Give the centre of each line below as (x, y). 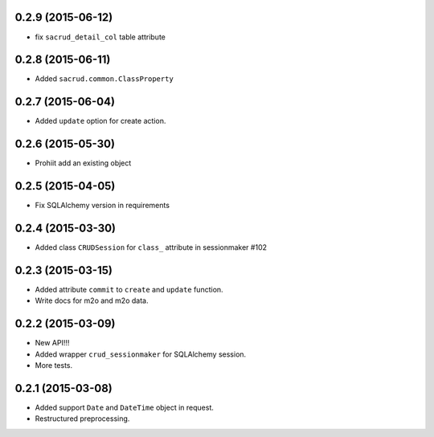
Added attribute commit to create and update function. (129, 289)
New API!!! (52, 343)
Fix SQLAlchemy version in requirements (102, 206)
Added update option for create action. (100, 121)
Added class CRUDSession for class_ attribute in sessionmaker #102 (151, 247)
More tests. (54, 366)
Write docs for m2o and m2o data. (92, 300)
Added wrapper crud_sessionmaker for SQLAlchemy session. (141, 354)
